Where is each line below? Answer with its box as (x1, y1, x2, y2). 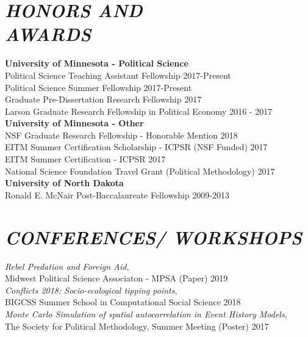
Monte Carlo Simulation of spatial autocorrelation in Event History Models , (5, 307, 287, 320)
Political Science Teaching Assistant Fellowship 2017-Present (5, 68, 231, 81)
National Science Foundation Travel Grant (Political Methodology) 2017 (5, 164, 275, 177)
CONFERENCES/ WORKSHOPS (5, 224, 302, 250)
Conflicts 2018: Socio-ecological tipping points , (5, 283, 177, 296)
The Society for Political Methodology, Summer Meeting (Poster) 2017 (5, 319, 269, 332)
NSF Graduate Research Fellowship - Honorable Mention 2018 (5, 128, 238, 141)
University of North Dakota (5, 176, 124, 189)
